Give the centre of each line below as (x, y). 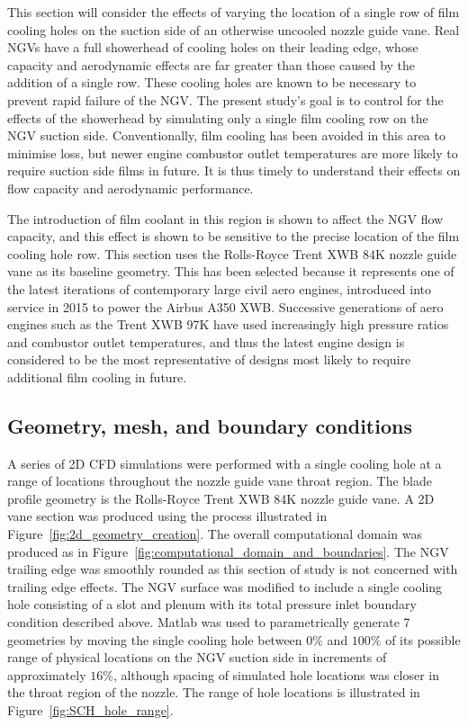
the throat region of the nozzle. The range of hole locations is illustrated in (214, 692)
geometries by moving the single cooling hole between (155, 639)
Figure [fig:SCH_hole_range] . (90, 709)
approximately (47, 674)
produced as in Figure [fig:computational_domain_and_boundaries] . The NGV (228, 551)
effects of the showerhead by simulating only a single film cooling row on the (218, 117)
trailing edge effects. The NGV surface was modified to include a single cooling (225, 586)
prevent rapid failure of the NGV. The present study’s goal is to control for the (225, 99)
